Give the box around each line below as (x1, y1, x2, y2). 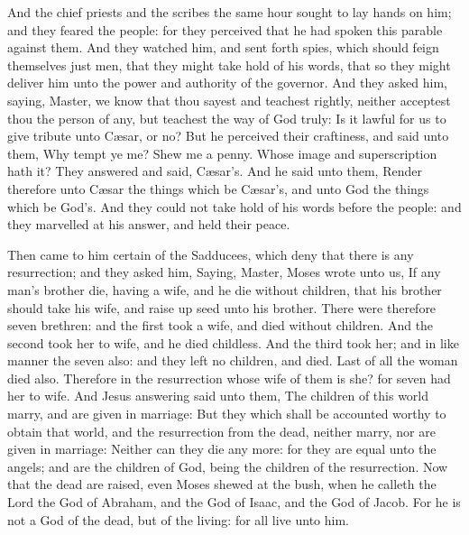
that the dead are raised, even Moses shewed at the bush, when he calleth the (7, 475, 437, 493)
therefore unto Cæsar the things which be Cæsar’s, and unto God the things (7, 179, 429, 198)
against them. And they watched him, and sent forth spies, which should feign (7, 38, 439, 57)
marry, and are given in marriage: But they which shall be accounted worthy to (7, 404, 446, 423)
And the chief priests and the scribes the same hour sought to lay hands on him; (7, 3, 452, 21)
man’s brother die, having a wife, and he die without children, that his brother (7, 280, 442, 299)
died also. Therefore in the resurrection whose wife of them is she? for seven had (7, 368, 451, 387)
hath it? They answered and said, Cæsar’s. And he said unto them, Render (7, 161, 422, 180)
